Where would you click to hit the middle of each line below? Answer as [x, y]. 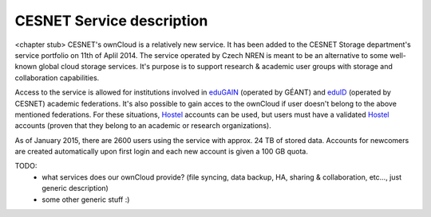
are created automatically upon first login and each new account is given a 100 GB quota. [162, 152]
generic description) [75, 188]
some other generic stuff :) [86, 200]
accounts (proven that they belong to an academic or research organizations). [143, 126]
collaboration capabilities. [57, 77]
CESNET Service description [111, 21]
